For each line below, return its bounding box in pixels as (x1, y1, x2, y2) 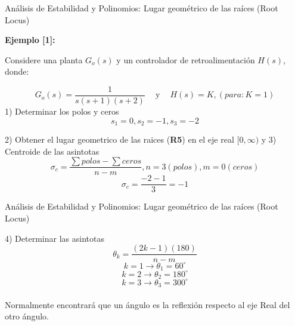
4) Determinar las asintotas (5, 232, 104, 244)
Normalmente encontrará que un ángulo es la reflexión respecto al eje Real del (5, 298, 290, 310)
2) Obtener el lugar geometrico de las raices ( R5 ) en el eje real (5, 133, 234, 146)
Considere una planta (5, 53, 83, 66)
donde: (5, 65, 29, 78)
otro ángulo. (5, 310, 49, 322)
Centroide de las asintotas (5, 144, 100, 157)
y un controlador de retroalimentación (116, 53, 255, 66)
